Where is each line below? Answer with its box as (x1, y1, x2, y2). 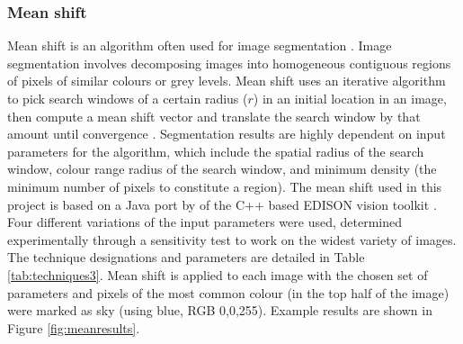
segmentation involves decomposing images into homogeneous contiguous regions (7, 53, 451, 72)
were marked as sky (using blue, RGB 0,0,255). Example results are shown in (7, 301, 432, 320)
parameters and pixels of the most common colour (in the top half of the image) (7, 283, 450, 302)
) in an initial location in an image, (253, 89, 447, 107)
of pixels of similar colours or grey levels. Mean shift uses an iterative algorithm (7, 71, 446, 90)
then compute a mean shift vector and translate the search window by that (7, 106, 421, 125)
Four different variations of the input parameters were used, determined (7, 213, 402, 231)
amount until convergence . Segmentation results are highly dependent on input (7, 124, 446, 143)
